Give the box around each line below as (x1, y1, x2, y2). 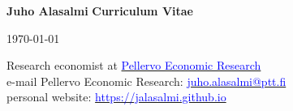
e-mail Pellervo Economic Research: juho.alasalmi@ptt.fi (6, 72, 287, 89)
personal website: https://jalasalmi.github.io (6, 88, 226, 105)
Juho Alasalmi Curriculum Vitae (6, 2, 193, 19)
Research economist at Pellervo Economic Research (6, 57, 261, 74)
